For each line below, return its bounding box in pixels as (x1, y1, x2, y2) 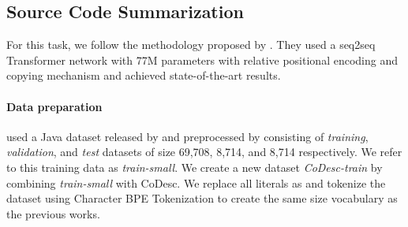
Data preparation (6, 98, 103, 114)
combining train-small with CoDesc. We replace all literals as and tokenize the (6, 174, 386, 191)
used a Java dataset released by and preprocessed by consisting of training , (6, 128, 369, 144)
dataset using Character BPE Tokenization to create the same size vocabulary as (6, 190, 398, 207)
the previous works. (6, 205, 100, 221)
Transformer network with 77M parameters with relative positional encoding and (6, 51, 398, 68)
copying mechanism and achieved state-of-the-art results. (6, 67, 281, 84)
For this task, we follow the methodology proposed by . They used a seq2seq (6, 36, 376, 53)
